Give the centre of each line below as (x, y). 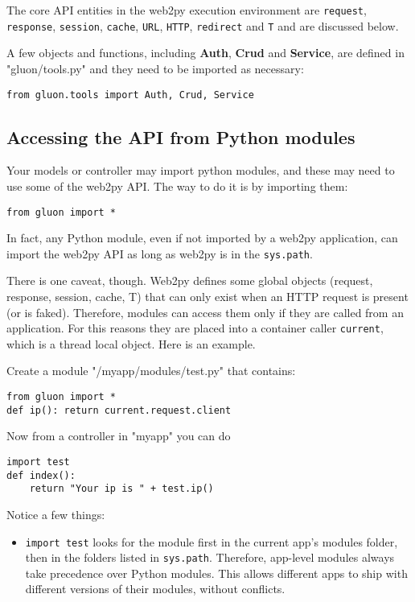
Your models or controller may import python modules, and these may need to (201, 170)
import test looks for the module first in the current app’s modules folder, (212, 541)
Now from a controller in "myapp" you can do (119, 436)
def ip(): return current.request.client (119, 410)
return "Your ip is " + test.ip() (121, 489)
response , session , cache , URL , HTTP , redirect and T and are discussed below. (203, 25)
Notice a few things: (56, 514)
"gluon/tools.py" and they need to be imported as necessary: (155, 68)
